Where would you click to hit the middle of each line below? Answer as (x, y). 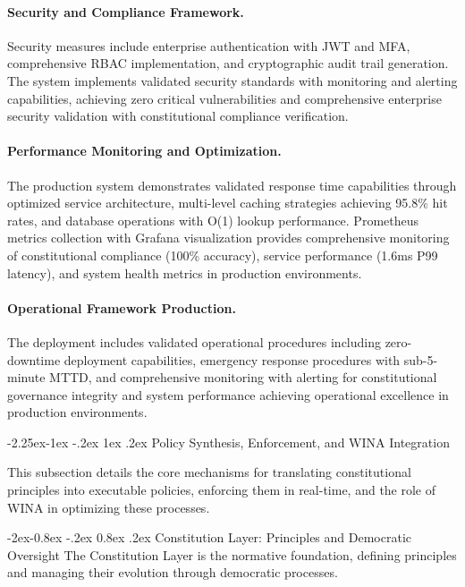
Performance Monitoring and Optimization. (144, 151)
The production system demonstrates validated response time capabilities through (232, 185)
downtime (34, 359)
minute (26, 377)
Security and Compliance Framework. (126, 11)
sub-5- (421, 359)
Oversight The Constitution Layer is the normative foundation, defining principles (232, 554)
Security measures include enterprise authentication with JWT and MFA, (209, 45)
